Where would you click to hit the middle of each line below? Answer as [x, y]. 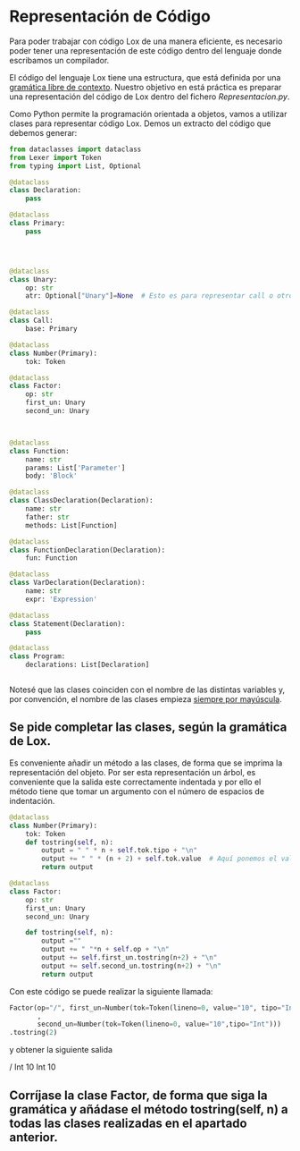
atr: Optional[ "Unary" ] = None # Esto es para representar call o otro [159, 296]
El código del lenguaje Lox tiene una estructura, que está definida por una [145, 77]
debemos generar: [43, 132]
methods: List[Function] [71, 525]
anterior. [33, 1137]
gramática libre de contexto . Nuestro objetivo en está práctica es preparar [146, 87]
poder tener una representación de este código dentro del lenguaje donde [146, 50]
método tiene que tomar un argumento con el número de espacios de [137, 791]
